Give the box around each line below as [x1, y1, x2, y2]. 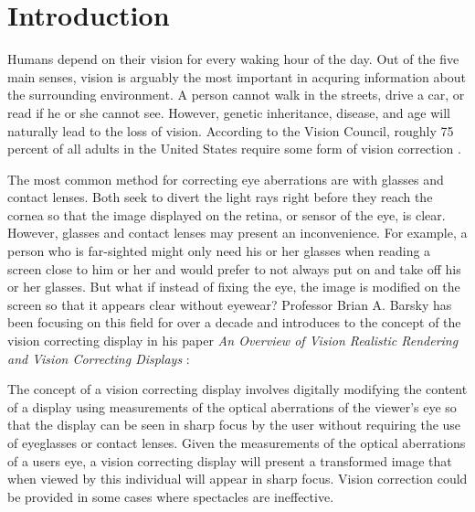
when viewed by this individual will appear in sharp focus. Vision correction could [7, 469, 468, 488]
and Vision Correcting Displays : [7, 348, 190, 368]
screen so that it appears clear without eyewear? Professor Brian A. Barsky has [7, 294, 452, 314]
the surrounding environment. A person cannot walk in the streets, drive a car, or [7, 85, 465, 104]
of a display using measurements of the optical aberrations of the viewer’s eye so [7, 397, 457, 416]
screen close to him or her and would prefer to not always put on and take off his [7, 259, 461, 278]
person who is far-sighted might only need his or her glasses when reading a [7, 241, 431, 261]
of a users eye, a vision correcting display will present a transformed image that [7, 451, 452, 470]
